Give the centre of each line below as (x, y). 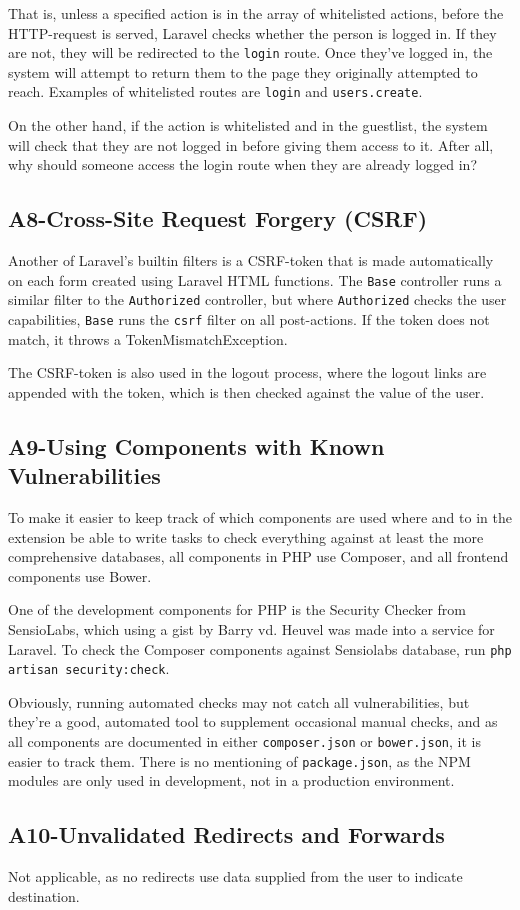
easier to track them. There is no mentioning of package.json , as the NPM (239, 760)
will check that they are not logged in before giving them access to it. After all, (251, 144)
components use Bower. (80, 575)
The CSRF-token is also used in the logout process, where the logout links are (247, 372)
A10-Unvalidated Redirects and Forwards (226, 834)
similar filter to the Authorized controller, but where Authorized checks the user (257, 299)
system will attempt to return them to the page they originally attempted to (243, 71)
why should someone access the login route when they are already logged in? (242, 164)
